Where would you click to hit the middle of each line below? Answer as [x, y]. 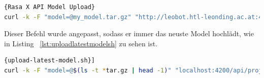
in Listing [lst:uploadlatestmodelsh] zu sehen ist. [81, 43]
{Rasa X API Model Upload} [49, 7]
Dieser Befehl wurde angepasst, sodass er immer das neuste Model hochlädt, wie [129, 33]
